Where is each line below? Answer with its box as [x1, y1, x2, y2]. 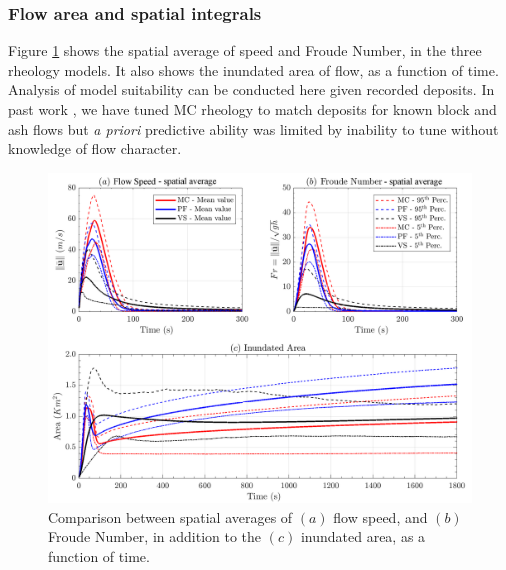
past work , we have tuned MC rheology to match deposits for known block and [8, 99, 497, 119]
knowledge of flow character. [8, 138, 182, 159]
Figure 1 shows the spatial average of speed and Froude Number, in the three [8, 40, 482, 61]
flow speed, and [333, 506, 428, 527]
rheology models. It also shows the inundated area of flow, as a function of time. [8, 59, 499, 80]
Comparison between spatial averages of [48, 506, 293, 527]
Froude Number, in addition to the [48, 526, 262, 547]
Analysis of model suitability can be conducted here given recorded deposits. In [8, 79, 495, 100]
